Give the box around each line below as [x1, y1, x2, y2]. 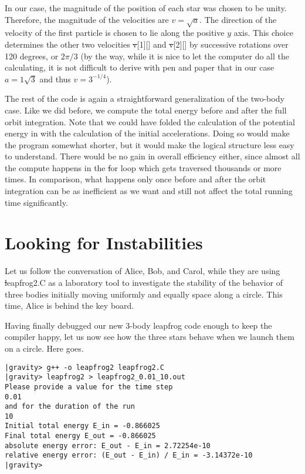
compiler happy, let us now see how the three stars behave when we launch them [5, 331, 294, 343]
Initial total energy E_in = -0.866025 [5, 422, 160, 430]
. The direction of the [199, 13, 277, 25]
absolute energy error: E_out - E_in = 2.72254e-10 [5, 441, 211, 450]
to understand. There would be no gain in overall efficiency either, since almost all [5, 150, 300, 162]
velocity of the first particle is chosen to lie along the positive [5, 26, 225, 39]
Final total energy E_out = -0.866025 [5, 432, 156, 440]
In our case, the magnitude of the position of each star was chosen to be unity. [5, 2, 287, 14]
